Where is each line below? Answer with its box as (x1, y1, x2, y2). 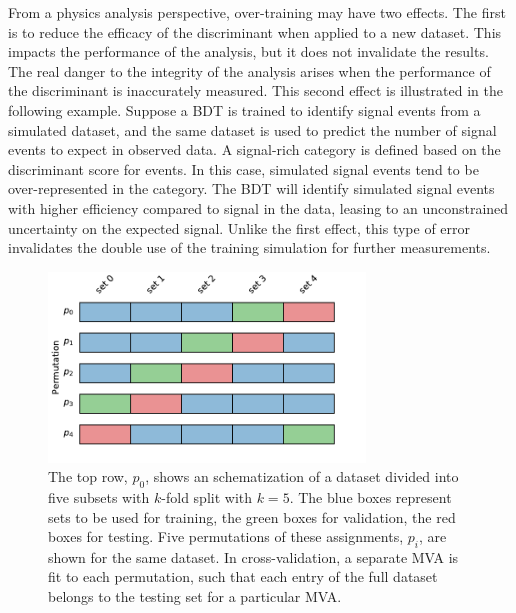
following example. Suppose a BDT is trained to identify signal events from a (8, 99, 481, 120)
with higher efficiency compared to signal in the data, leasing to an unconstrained (8, 197, 509, 218)
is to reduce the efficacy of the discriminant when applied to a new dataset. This (8, 21, 502, 42)
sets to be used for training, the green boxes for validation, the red (48, 506, 456, 527)
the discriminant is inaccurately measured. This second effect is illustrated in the (8, 80, 503, 101)
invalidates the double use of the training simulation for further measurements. (8, 237, 491, 258)
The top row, (48, 466, 128, 487)
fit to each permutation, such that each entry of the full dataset (48, 566, 438, 587)
